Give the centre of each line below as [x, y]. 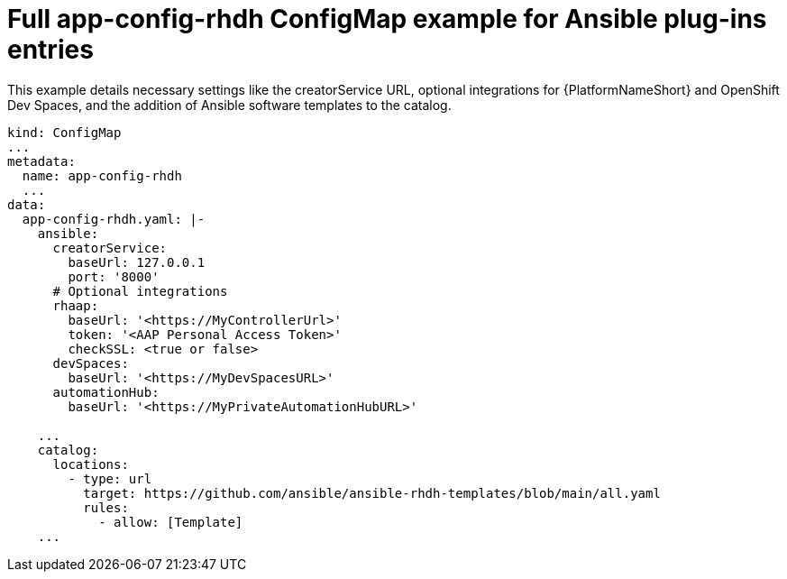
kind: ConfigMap [64, 132]
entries [50, 50]
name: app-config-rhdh [102, 175]
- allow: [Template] [171, 522]
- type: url [110, 478]
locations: [91, 464]
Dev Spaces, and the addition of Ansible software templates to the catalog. [229, 105]
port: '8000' [114, 276]
